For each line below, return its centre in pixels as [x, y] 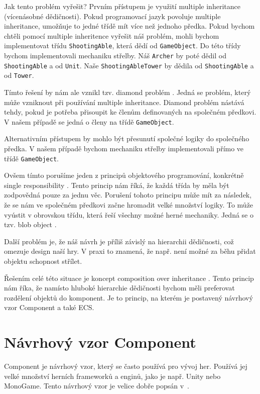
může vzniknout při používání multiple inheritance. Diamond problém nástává [124, 102]
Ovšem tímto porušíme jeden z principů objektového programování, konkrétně [124, 175]
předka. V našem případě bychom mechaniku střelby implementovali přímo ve [124, 149]
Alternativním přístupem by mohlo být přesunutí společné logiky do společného [127, 138]
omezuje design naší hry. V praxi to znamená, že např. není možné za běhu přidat [130, 251]
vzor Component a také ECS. [49, 307]
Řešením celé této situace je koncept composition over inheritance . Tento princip [129, 278]
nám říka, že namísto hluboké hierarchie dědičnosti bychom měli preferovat [119, 288]
